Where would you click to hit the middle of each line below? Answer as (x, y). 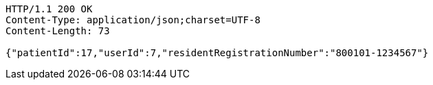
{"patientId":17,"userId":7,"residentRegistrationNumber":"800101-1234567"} (217, 53)
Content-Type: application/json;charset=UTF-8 (133, 20)
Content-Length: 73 (58, 31)
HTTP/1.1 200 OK (49, 9)
